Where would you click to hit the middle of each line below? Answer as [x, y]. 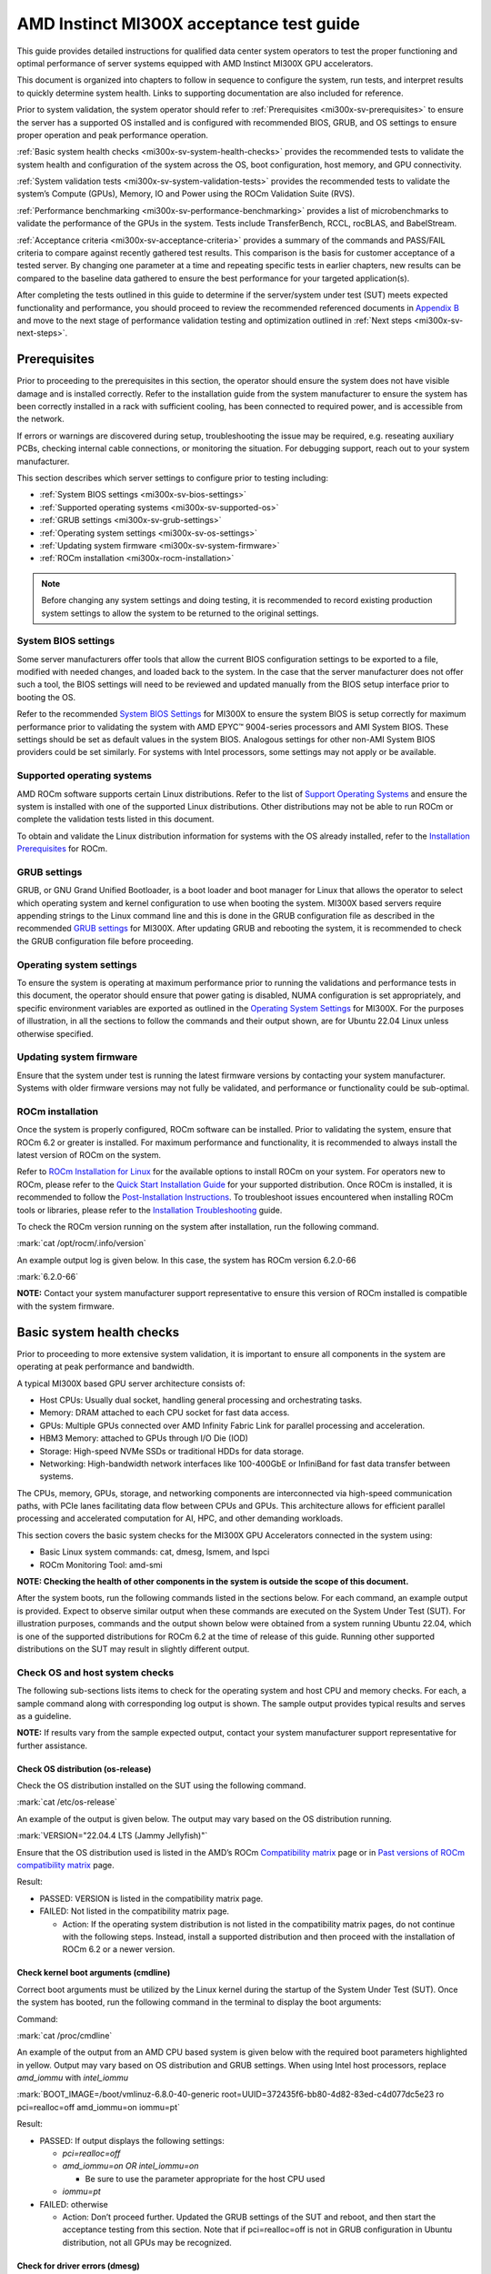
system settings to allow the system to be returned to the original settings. [180, 613]
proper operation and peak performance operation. [113, 135]
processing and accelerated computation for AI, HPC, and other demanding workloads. [180, 1518]
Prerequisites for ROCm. [62, 849]
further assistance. [52, 1746]
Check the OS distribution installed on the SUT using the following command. [161, 1786]
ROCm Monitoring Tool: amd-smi [101, 1565]
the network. [40, 419]
